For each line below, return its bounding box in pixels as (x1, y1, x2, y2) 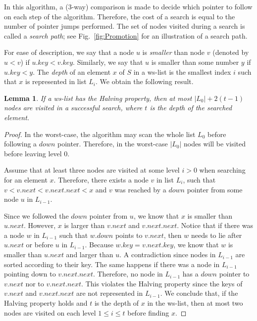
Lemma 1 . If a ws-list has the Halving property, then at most (4, 92, 192, 103)
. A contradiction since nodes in (119, 249, 216, 260)
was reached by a (114, 184, 166, 194)
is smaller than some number (151, 56, 239, 67)
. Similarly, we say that (73, 56, 143, 67)
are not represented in (76, 288, 143, 298)
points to (115, 229, 143, 240)
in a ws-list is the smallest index (133, 66, 231, 77)
